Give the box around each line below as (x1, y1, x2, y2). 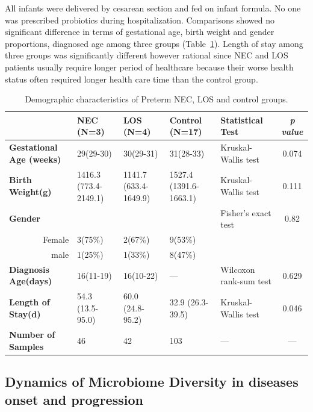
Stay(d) (9, 307, 41, 320)
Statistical (220, 113, 263, 126)
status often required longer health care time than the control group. (5, 72, 258, 85)
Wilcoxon (220, 263, 255, 275)
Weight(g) (9, 186, 52, 198)
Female (43, 233, 69, 246)
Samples (9, 340, 44, 352)
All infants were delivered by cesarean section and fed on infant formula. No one (5, 2, 301, 14)
